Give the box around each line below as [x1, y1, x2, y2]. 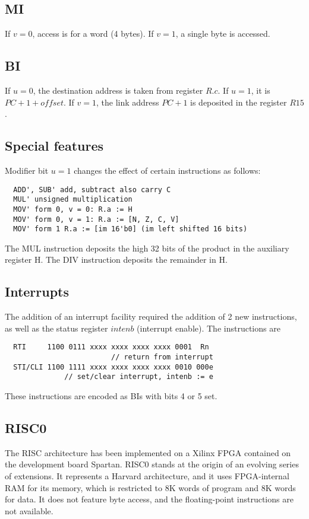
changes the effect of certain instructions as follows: [74, 164, 261, 176]
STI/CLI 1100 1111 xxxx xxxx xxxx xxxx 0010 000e [13, 362, 213, 371]
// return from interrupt [111, 353, 213, 362]
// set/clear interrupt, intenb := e [64, 372, 213, 381]
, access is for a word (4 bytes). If [32, 27, 154, 40]
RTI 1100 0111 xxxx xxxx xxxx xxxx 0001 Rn [13, 343, 209, 352]
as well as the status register [5, 321, 108, 334]
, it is [251, 84, 270, 96]
